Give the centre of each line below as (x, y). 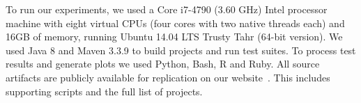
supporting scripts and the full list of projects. (104, 91)
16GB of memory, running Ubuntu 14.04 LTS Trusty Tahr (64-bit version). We (174, 37)
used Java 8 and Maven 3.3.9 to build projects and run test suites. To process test (181, 50)
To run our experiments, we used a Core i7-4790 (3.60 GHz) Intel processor (167, 9)
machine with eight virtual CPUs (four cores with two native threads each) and (175, 23)
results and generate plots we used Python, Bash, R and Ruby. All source (163, 64)
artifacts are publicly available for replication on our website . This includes (168, 77)
